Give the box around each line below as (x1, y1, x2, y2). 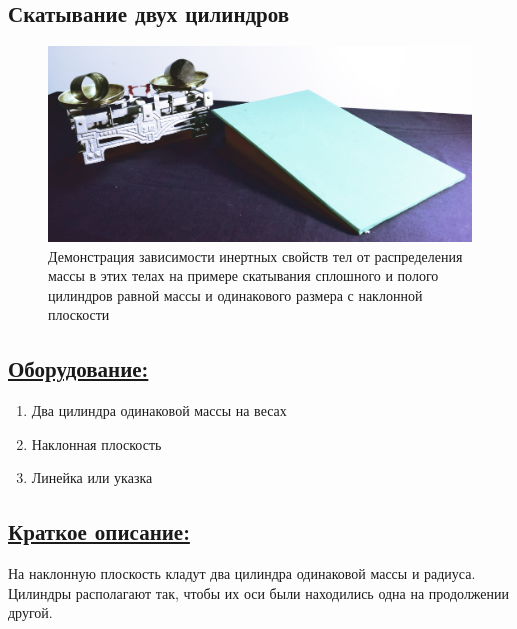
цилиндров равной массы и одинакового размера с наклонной (48, 284, 423, 305)
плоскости (48, 304, 110, 325)
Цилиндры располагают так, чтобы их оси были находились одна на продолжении (8, 582, 510, 603)
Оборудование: (8, 353, 149, 384)
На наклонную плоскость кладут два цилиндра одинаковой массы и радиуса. (8, 563, 476, 584)
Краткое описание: (8, 516, 190, 547)
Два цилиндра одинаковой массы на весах (31, 400, 287, 421)
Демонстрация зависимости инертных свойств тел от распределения (48, 245, 463, 266)
